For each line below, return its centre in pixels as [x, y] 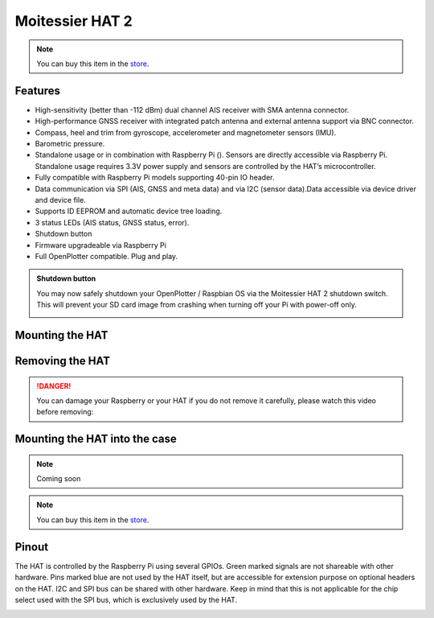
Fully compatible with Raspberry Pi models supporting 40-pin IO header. [155, 178]
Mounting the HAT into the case [96, 439]
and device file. [60, 200]
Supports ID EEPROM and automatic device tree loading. [129, 211]
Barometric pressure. [70, 144]
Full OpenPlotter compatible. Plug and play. [106, 256]
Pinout [32, 547]
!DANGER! [54, 385]
